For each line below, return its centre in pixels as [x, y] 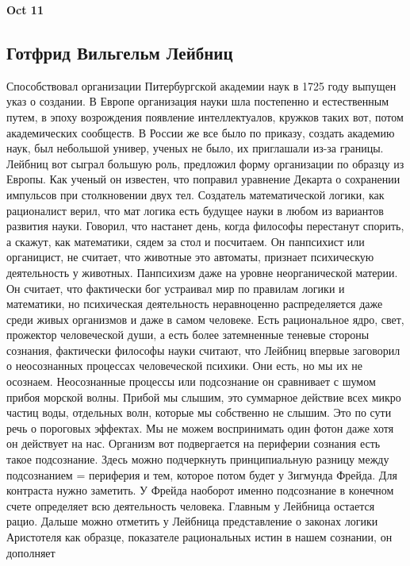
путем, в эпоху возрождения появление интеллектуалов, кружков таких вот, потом [205, 116]
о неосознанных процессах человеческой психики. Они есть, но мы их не [185, 366]
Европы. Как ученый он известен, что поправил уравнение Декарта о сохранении [203, 179]
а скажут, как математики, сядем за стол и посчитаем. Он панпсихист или [186, 241]
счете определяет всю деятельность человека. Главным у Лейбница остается [191, 505]
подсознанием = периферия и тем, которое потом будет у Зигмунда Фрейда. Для [202, 474]
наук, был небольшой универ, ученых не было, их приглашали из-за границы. [195, 148]
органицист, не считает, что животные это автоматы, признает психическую [190, 257]
